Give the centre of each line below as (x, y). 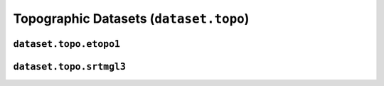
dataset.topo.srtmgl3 (69, 66)
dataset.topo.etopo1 (67, 44)
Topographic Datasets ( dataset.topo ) (131, 18)
